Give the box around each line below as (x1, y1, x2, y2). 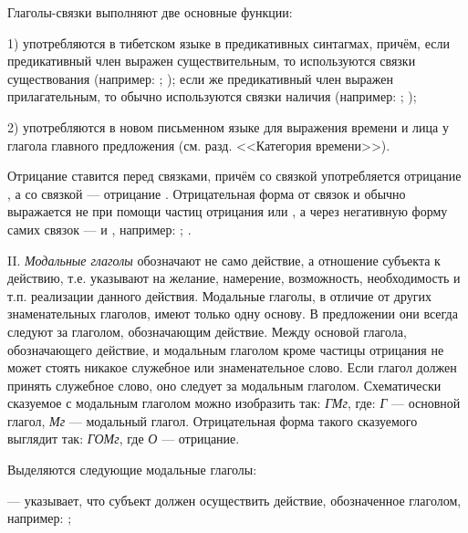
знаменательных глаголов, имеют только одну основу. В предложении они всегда (7, 304, 458, 323)
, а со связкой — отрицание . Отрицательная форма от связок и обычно (7, 183, 406, 203)
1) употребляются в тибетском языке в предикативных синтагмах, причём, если (7, 33, 450, 52)
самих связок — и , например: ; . (7, 219, 192, 238)
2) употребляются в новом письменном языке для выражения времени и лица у (7, 117, 449, 136)
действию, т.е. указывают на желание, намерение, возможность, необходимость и (7, 268, 461, 287)
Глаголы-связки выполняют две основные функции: (7, 3, 293, 21)
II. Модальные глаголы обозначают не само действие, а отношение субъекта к (7, 250, 441, 269)
